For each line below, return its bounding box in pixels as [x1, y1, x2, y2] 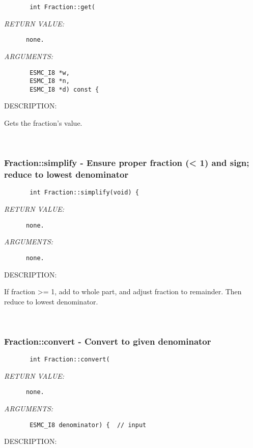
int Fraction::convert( [30, 356, 110, 363]
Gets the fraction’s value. [4, 118, 82, 128]
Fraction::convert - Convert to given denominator [4, 334, 211, 347]
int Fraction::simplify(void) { [30, 189, 139, 197]
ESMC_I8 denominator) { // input [30, 421, 147, 429]
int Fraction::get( [30, 4, 95, 11]
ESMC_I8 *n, [30, 77, 70, 85]
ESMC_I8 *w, [30, 69, 70, 76]
